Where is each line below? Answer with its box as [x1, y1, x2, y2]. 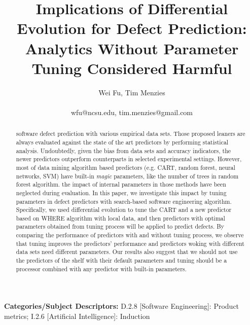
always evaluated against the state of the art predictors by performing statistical [16, 137, 229, 146]
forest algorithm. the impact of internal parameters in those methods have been [16, 180, 226, 189]
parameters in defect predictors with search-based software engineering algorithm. [16, 197, 232, 205]
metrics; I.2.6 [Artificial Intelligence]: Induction [4, 311, 150, 321]
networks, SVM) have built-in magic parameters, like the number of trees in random [16, 171, 239, 180]
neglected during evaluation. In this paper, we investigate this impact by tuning [16, 188, 227, 197]
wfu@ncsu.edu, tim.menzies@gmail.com [70, 106, 193, 117]
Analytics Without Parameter [25, 38, 239, 58]
